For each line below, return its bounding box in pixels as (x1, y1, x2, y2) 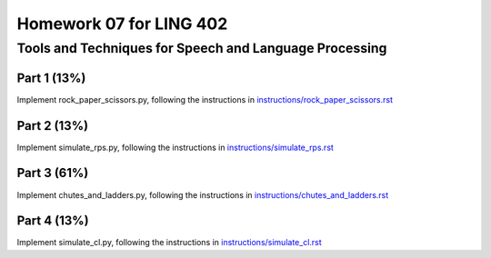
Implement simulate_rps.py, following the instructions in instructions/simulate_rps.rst (16, 142, 334, 153)
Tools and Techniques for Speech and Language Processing (16, 40, 387, 56)
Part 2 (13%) (16, 118, 89, 134)
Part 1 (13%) (16, 70, 86, 85)
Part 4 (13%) (16, 213, 90, 229)
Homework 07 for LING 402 (16, 14, 228, 34)
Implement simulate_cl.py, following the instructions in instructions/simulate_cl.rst (16, 237, 322, 248)
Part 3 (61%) (16, 165, 89, 181)
